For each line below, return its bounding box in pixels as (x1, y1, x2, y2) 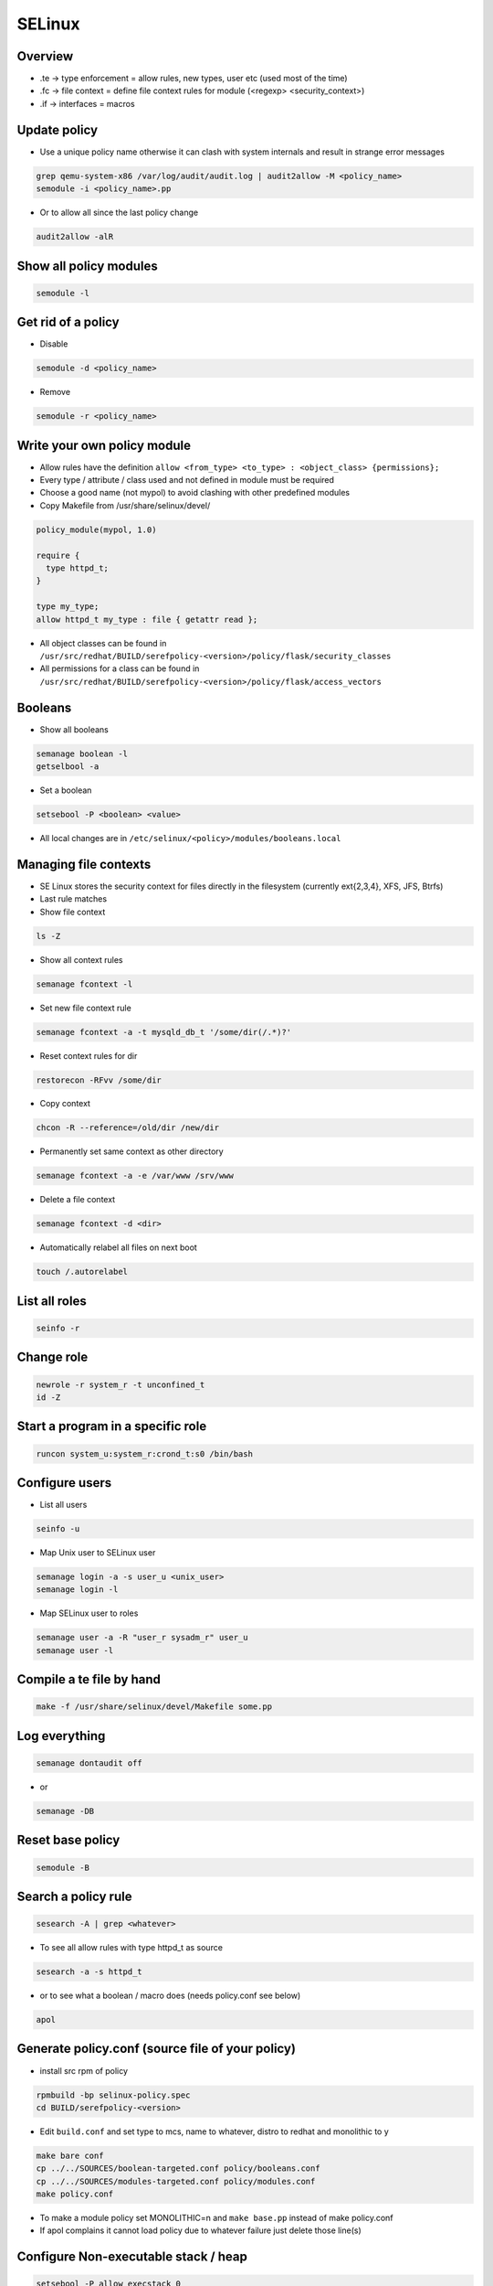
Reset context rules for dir (39, 1050, 138, 1061)
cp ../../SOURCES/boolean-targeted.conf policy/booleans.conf (36, 2163, 320, 2174)
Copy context (39, 1098, 91, 1109)
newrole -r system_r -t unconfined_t (36, 1379, 205, 1390)
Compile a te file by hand (16, 1672, 162, 1687)
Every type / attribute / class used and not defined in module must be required (39, 475, 335, 486)
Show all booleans (39, 723, 109, 735)
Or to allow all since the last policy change (39, 207, 199, 219)
